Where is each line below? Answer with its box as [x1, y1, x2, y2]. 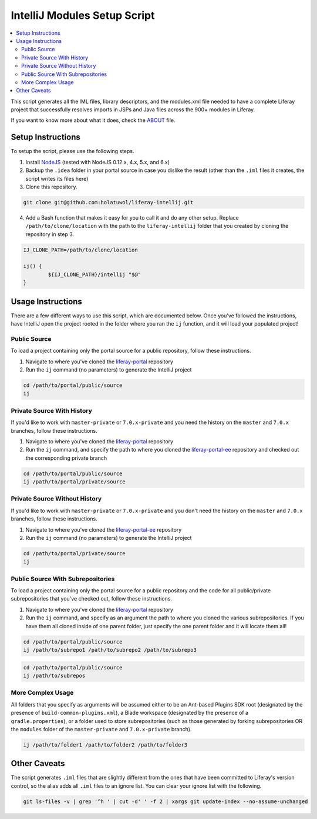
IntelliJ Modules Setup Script [11, 9, 155, 22]
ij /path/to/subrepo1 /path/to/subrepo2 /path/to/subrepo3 [23, 646, 197, 654]
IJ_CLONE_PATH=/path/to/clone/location [23, 246, 138, 253]
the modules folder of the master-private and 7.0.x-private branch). [11, 725, 192, 732]
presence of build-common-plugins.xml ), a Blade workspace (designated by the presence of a [11, 709, 249, 717]
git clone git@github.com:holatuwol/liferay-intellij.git [23, 199, 194, 205]
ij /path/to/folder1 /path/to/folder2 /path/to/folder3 [23, 741, 188, 748]
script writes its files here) [25, 175, 89, 182]
